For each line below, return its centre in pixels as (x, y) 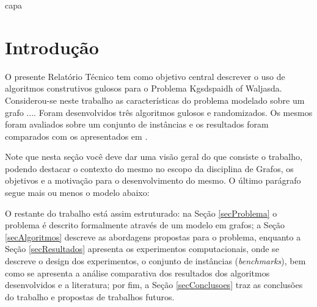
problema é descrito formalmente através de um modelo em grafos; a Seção (145, 225)
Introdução (52, 47)
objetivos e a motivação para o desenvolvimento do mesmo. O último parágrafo (153, 180)
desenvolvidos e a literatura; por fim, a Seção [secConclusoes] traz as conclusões (154, 285)
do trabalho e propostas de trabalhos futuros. (90, 296)
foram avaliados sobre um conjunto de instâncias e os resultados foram (137, 124)
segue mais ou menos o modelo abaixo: (77, 193)
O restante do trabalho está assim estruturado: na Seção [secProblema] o (141, 213)
